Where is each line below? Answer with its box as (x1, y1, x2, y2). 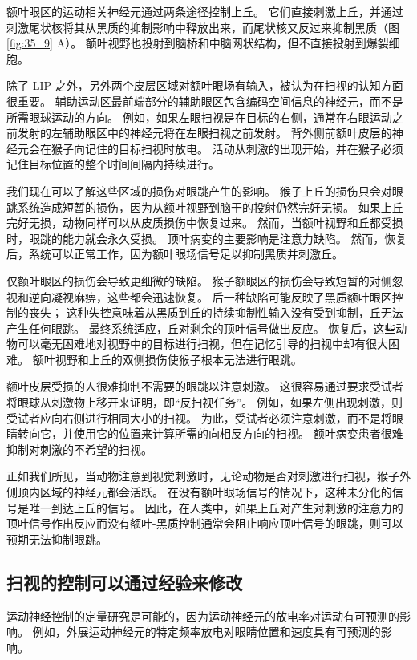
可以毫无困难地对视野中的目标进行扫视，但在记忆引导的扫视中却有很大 (17, 335, 388, 352)
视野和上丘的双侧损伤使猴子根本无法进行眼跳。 (55, 350, 302, 367)
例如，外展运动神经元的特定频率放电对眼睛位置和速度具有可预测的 (32, 623, 381, 640)
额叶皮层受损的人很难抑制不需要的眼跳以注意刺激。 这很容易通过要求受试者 (6, 378, 403, 395)
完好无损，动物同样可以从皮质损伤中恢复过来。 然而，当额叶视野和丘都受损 (6, 214, 403, 231)
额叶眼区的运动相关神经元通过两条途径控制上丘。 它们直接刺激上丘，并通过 (6, 3, 403, 19)
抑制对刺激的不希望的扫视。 (6, 440, 152, 457)
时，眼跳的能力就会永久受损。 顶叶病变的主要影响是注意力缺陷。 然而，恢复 (6, 229, 407, 246)
